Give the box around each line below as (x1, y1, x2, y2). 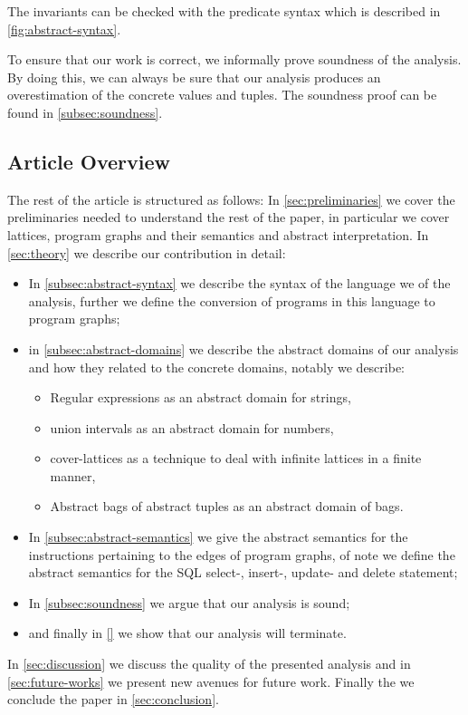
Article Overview (7, 147, 171, 175)
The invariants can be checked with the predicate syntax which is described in (7, 2, 441, 20)
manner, (50, 466, 96, 485)
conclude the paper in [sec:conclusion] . (7, 690, 219, 709)
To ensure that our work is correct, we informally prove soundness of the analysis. (7, 50, 462, 69)
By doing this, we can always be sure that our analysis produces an (7, 67, 381, 86)
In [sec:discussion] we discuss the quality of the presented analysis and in (7, 654, 411, 673)
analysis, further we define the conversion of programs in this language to (28, 291, 435, 310)
